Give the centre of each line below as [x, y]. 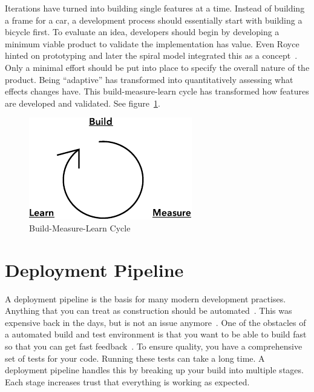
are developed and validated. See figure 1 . [83, 103]
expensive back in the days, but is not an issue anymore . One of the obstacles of [155, 322]
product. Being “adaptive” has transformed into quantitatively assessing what [149, 79]
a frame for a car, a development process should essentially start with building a [154, 20]
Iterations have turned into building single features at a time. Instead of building [155, 8]
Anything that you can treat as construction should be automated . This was [149, 311]
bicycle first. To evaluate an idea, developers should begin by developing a [142, 32]
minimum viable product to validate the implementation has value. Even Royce [152, 43]
